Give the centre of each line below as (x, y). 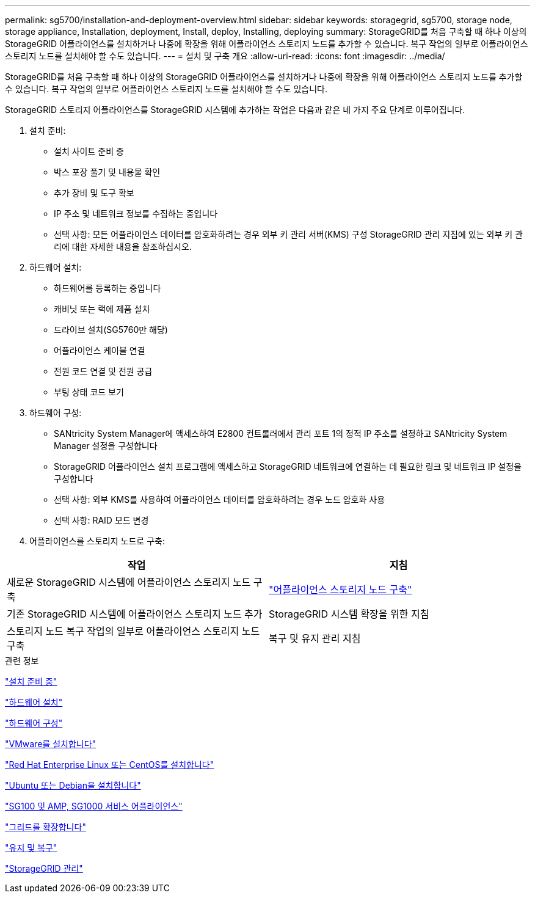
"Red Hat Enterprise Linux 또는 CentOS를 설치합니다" (110, 765)
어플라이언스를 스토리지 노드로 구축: (97, 541)
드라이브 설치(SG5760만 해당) (111, 330)
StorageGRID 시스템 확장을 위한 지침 (349, 614)
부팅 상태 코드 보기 (89, 392)
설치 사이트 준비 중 (89, 151)
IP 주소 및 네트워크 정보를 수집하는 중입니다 (136, 214)
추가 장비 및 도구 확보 (94, 193)
